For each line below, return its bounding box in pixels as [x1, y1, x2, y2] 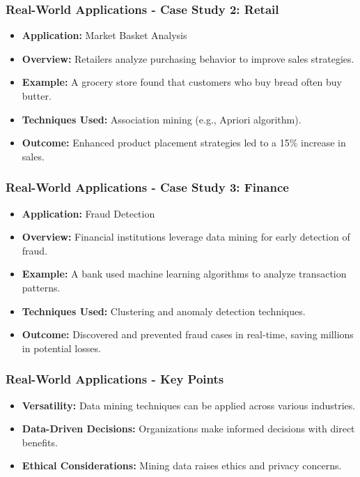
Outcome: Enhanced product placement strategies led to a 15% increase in [22, 135, 346, 150]
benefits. [22, 434, 58, 449]
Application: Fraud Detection [22, 206, 155, 220]
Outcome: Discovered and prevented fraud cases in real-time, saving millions [22, 327, 354, 342]
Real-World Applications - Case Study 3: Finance [6, 179, 289, 196]
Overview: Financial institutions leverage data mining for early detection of [22, 229, 350, 244]
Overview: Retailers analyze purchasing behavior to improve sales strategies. [22, 51, 354, 66]
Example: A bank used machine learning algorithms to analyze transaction [22, 266, 347, 281]
